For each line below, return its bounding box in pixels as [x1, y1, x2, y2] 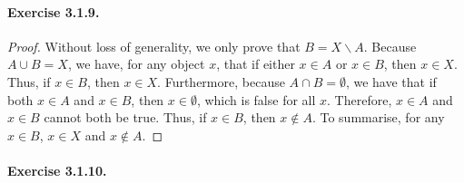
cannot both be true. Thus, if [44, 108, 207, 127]
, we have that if [345, 72, 437, 91]
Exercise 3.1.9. [7, 2, 100, 21]
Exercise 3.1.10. [7, 160, 107, 179]
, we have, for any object [67, 54, 205, 73]
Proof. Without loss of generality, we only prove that [7, 36, 301, 55]
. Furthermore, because [157, 72, 285, 91]
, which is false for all [196, 90, 316, 109]
